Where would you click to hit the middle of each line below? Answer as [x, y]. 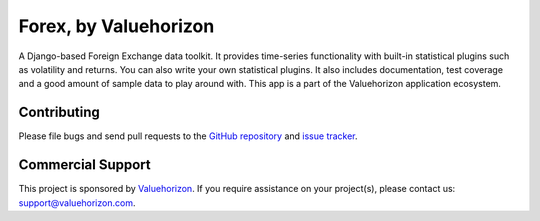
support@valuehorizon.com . [77, 202]
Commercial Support [85, 165]
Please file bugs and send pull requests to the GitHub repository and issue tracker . [188, 136]
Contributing [59, 112]
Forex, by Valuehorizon [116, 26]
